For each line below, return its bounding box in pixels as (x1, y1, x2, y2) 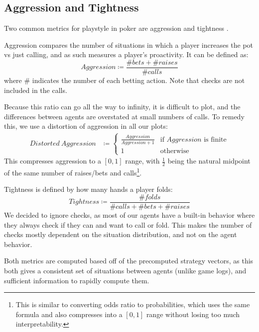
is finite (204, 136, 227, 143)
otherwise (160, 147, 189, 155)
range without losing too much (146, 309, 240, 319)
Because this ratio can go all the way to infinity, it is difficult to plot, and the (4, 101, 241, 112)
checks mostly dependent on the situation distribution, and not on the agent (4, 229, 237, 240)
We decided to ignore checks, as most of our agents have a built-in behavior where (4, 209, 255, 220)
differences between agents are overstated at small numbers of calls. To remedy (4, 111, 245, 121)
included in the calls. (4, 84, 67, 95)
